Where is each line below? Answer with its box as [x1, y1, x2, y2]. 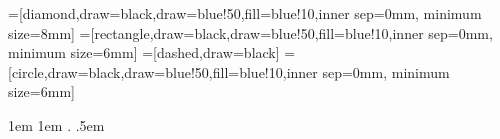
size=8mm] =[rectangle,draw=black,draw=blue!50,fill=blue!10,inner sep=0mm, [8, 22, 493, 43]
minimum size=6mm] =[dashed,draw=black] [8, 42, 280, 63]
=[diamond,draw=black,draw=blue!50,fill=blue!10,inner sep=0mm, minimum [8, 3, 482, 23]
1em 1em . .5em [8, 114, 105, 135]
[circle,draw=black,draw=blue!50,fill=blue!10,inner [8, 61, 318, 82]
